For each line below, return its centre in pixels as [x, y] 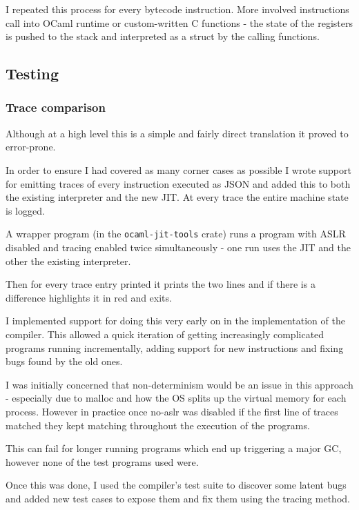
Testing [32, 73]
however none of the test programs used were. [102, 461]
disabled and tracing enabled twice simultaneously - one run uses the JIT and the [178, 247]
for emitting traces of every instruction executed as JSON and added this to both [178, 183]
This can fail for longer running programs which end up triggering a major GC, [174, 448]
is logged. [25, 210]
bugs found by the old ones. [64, 361]
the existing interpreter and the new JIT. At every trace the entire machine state [177, 197]
